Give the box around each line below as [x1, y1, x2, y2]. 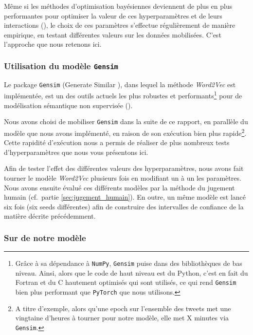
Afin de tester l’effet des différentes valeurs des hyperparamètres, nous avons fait [4, 163, 244, 173]
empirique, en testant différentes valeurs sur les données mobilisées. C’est [4, 29, 221, 39]
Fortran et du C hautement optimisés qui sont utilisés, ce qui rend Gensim [15, 277, 236, 287]
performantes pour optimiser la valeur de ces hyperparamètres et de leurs [4, 10, 222, 20]
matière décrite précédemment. [4, 211, 96, 221]
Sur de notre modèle [4, 231, 86, 243]
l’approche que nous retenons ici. [4, 39, 102, 49]
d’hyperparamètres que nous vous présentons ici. [4, 147, 148, 157]
